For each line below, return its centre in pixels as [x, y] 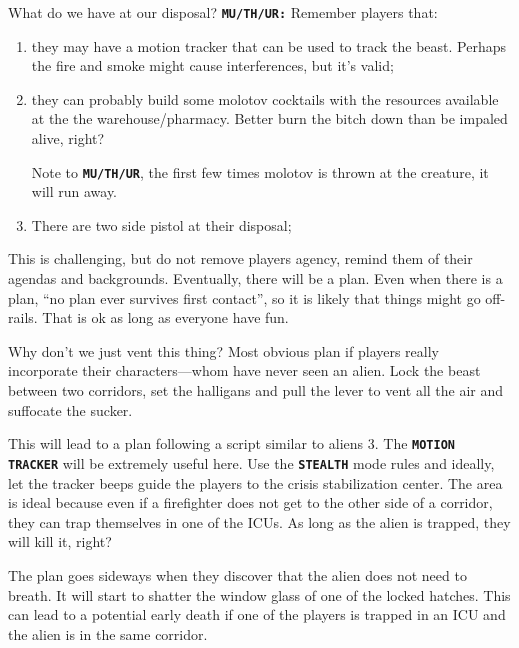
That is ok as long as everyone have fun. [165, 317]
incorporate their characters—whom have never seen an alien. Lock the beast [244, 370]
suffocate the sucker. [70, 409]
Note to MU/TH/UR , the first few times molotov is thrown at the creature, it [260, 171]
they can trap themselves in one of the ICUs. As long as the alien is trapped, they [259, 521]
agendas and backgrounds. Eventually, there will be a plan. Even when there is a [255, 278]
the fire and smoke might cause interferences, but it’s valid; [212, 65]
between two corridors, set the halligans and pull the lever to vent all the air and [256, 390]
